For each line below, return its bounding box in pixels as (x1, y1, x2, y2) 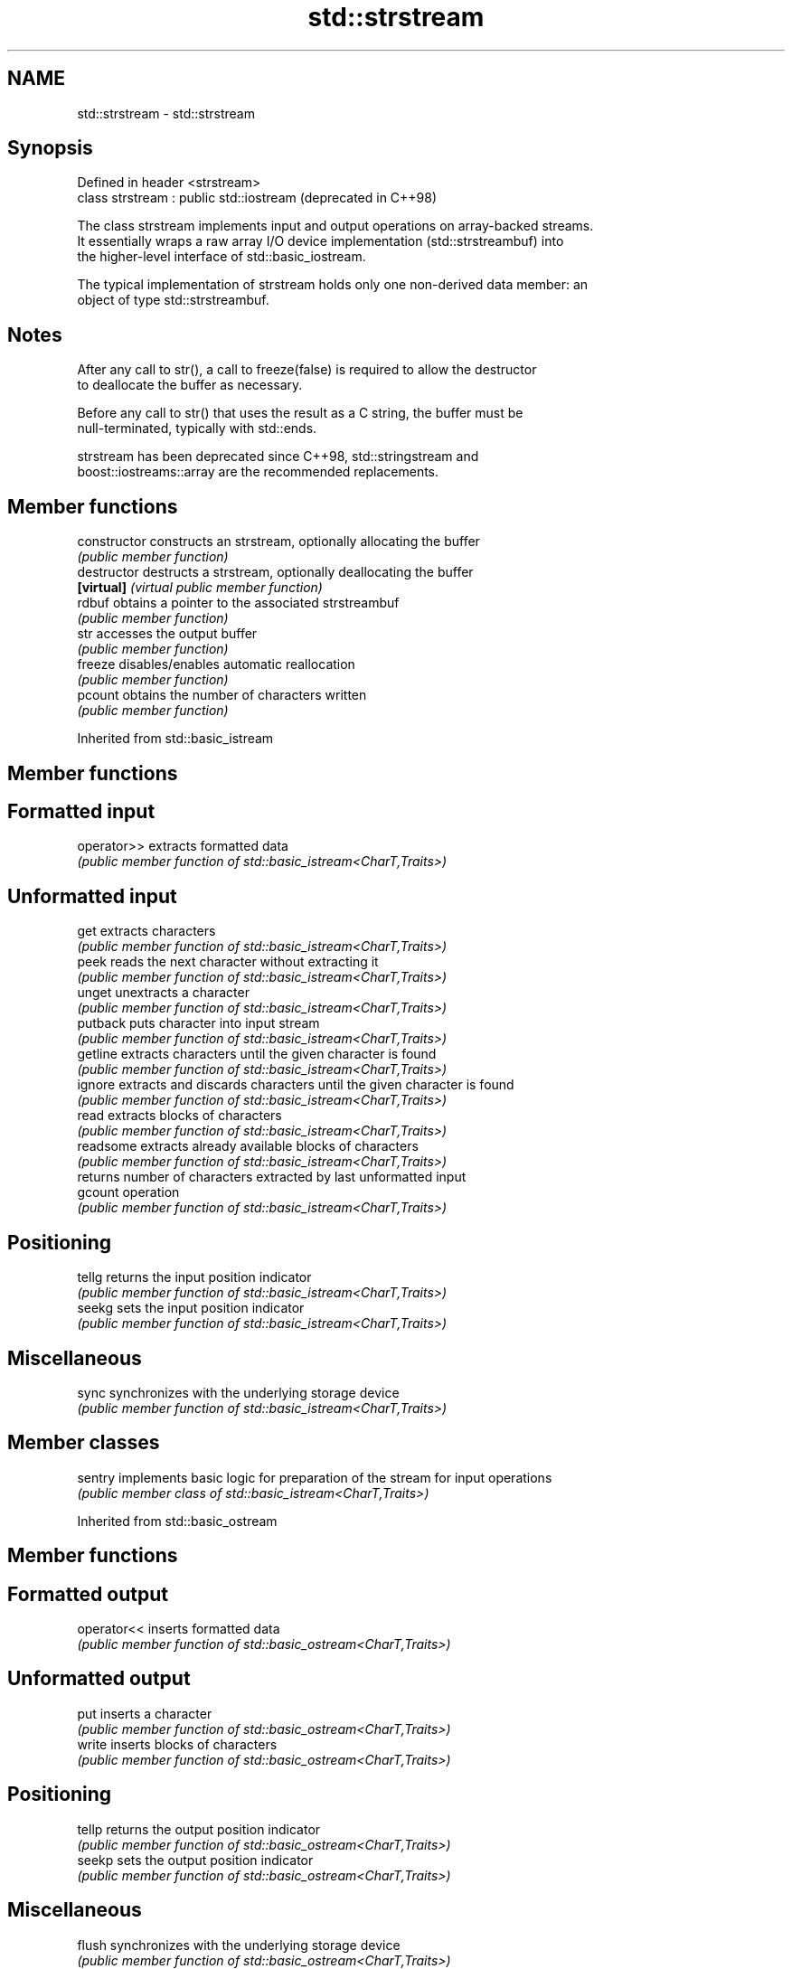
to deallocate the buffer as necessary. (77, 377, 303, 393)
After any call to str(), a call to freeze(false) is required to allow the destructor (77, 362, 537, 378)
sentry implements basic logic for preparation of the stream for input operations (77, 1469, 552, 1485)
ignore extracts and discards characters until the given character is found (77, 1077, 514, 1093)
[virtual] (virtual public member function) (77, 579, 323, 596)
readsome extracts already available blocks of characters (77, 1138, 419, 1154)
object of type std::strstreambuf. (77, 292, 269, 308)
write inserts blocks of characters (77, 1736, 278, 1752)
